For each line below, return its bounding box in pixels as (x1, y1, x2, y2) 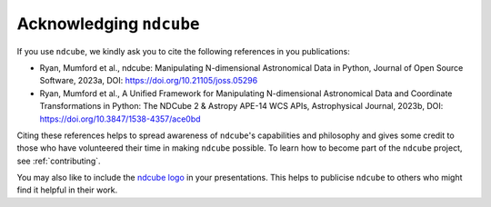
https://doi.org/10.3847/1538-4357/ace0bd (39, 113, 201, 124)
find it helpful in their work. (16, 184, 118, 195)
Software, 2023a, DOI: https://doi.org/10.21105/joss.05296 (39, 75, 258, 86)
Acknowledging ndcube (16, 14, 200, 34)
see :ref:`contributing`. (16, 155, 101, 166)
